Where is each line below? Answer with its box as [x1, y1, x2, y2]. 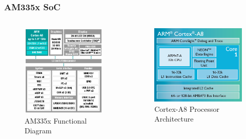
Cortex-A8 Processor [154, 103, 220, 114]
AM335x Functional [25, 115, 87, 126]
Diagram [25, 125, 52, 136]
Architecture [154, 113, 194, 124]
